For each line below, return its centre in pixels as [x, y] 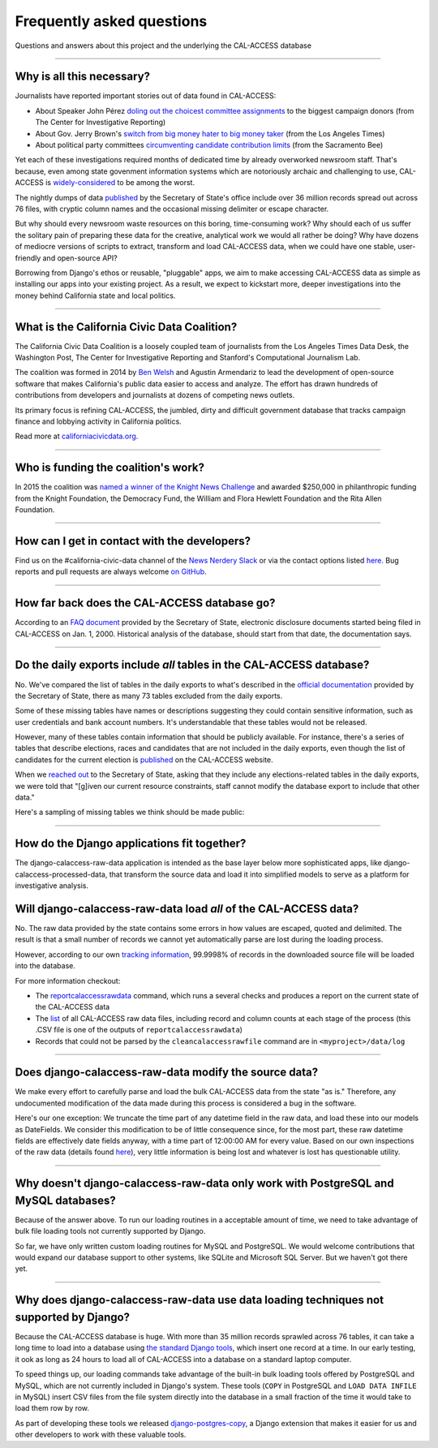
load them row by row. [52, 1408]
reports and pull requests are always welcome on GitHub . [111, 571]
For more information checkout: [68, 980]
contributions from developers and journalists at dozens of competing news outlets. [155, 395]
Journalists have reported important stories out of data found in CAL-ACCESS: [146, 96]
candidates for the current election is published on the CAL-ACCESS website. [144, 760]
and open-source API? [80, 258]
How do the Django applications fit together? [131, 844]
